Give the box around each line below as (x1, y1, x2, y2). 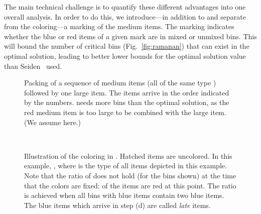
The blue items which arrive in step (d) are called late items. (24, 199, 211, 210)
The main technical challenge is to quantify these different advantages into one (4, 2, 246, 12)
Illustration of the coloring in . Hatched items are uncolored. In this (24, 150, 232, 161)
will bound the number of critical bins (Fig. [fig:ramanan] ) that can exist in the (4, 41, 249, 51)
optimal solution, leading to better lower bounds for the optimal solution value (4, 50, 246, 61)
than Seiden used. (4, 60, 62, 71)
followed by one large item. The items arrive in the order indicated (24, 87, 229, 97)
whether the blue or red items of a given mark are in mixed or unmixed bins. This (4, 31, 257, 41)
